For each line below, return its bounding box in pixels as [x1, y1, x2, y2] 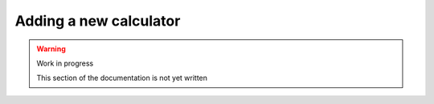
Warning [36, 44, 66, 54]
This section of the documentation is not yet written [36, 73, 208, 83]
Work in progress [36, 58, 94, 68]
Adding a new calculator [14, 12, 181, 30]
